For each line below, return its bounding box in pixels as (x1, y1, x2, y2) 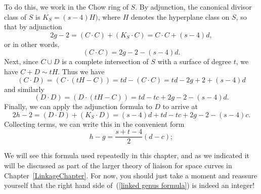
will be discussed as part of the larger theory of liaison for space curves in (4, 160, 232, 170)
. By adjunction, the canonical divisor (135, 2, 252, 12)
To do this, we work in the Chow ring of (4, 2, 128, 12)
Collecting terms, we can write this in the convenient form (4, 118, 185, 129)
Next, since (4, 56, 38, 67)
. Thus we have (58, 66, 105, 76)
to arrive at (162, 101, 198, 112)
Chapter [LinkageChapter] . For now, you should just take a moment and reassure (4, 170, 257, 180)
